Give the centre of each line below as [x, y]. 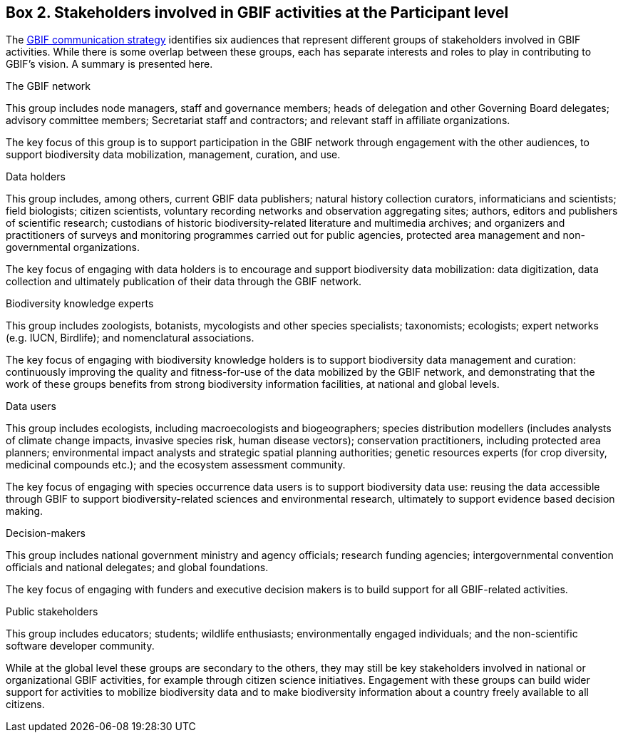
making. [25, 511]
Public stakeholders [52, 612]
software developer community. [80, 646]
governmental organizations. [73, 247]
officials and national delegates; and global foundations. [137, 568]
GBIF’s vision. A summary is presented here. [109, 64]
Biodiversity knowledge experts [80, 304]
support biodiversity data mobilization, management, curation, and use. [173, 155]
